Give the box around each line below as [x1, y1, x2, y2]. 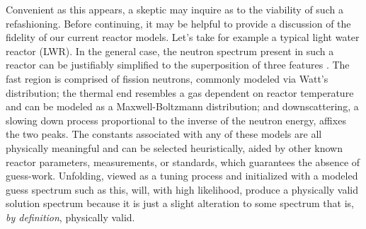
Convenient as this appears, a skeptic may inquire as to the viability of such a [6, 2, 343, 16]
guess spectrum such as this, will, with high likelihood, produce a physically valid [6, 182, 359, 196]
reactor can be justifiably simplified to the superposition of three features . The [6, 57, 350, 72]
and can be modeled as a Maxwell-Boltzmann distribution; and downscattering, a [6, 99, 359, 114]
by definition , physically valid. [6, 209, 135, 224]
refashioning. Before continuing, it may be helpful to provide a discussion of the [6, 16, 351, 30]
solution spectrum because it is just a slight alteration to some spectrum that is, [6, 196, 354, 211]
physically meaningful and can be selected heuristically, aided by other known [6, 140, 343, 155]
